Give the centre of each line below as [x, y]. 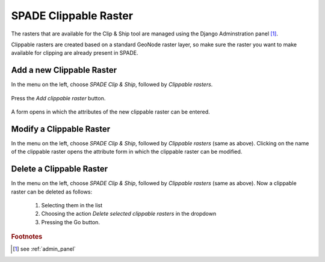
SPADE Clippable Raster [72, 16]
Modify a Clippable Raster [61, 129]
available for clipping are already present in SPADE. [75, 53]
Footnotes [27, 237]
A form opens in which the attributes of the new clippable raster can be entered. [110, 112]
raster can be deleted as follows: [52, 192]
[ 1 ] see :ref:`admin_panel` [45, 249]
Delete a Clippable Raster [60, 169]
